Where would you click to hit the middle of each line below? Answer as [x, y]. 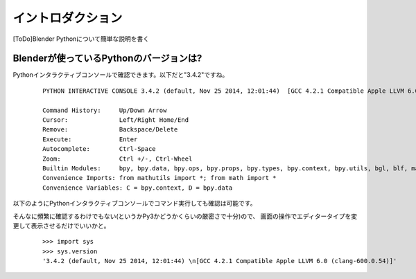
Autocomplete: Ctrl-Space [99, 149]
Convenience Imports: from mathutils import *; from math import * [159, 178]
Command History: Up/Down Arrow [105, 110]
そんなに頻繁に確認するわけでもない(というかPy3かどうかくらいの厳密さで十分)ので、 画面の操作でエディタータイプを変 [185, 216]
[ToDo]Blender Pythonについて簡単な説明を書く [81, 39]
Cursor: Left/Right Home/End [116, 120]
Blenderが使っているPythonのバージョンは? [107, 58]
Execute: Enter [90, 139]
